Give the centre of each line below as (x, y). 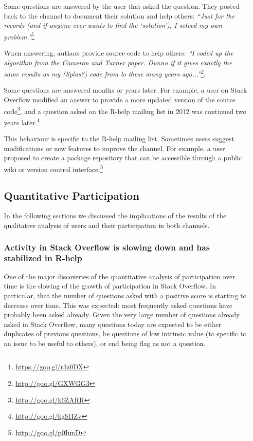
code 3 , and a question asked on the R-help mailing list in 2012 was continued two (125, 110)
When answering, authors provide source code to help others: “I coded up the (119, 53)
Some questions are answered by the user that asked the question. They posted (122, 6)
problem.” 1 (19, 36)
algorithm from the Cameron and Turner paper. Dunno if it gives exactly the (118, 62)
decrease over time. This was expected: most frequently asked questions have (118, 305)
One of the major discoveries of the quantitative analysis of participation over (119, 276)
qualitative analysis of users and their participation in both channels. (107, 225)
